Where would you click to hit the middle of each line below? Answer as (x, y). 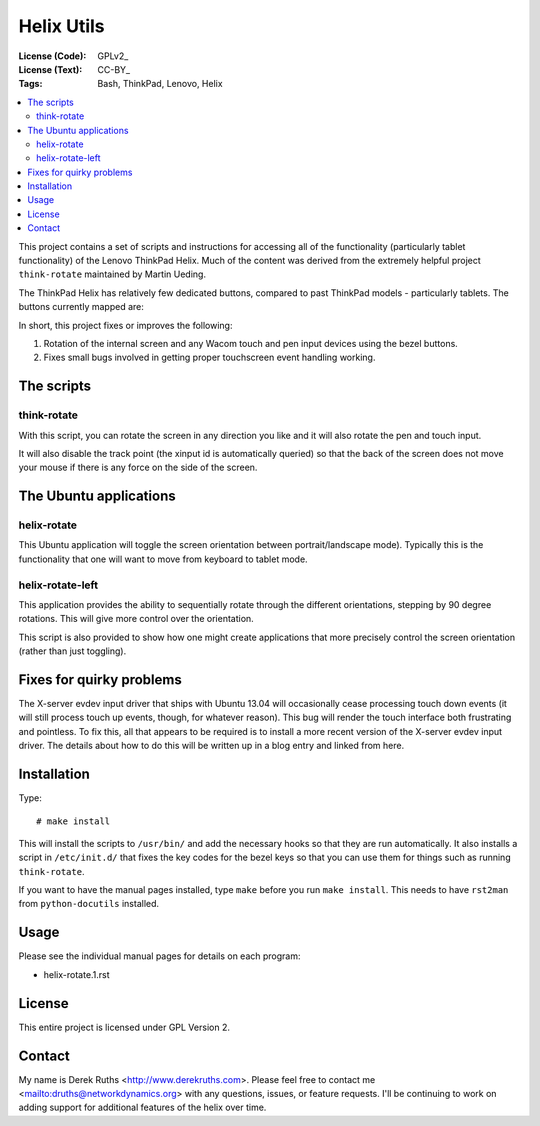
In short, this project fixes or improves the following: (125, 325)
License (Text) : (50, 69)
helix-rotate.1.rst (76, 974)
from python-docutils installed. (89, 904)
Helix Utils (61, 26)
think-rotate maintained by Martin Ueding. (112, 274)
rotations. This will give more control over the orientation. (136, 619)
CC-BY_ (113, 69)
